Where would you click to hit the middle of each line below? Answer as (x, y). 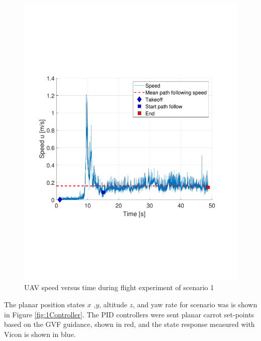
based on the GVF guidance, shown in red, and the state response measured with (129, 324)
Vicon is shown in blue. (40, 334)
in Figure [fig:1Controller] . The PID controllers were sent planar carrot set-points (129, 314)
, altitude (113, 304)
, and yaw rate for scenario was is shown (195, 304)
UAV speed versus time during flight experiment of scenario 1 (119, 287)
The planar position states (45, 304)
